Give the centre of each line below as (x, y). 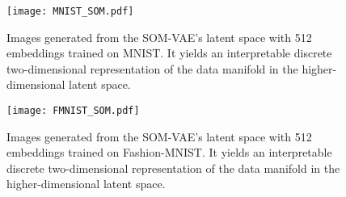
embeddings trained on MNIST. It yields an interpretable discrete (169, 53)
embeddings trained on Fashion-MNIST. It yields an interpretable (169, 152)
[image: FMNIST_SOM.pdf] (73, 111)
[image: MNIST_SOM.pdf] (70, 11)
